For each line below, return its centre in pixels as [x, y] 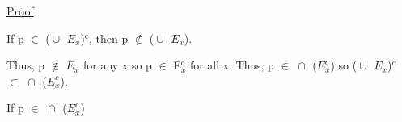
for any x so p [117, 65]
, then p [109, 38]
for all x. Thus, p [232, 65]
